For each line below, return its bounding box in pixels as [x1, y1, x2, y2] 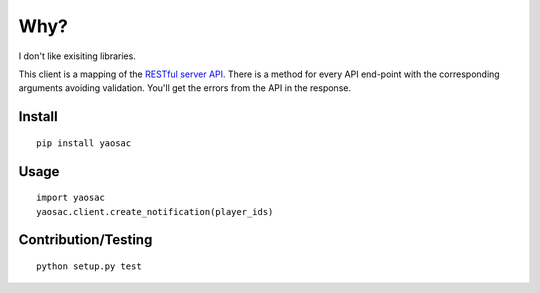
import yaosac [36, 192, 105, 204]
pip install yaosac [36, 137, 132, 149]
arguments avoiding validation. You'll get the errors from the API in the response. [18, 82, 352, 94]
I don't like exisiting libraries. [18, 50, 137, 62]
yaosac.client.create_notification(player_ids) [36, 206, 274, 217]
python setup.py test [36, 260, 142, 272]
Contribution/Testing [18, 231, 153, 249]
